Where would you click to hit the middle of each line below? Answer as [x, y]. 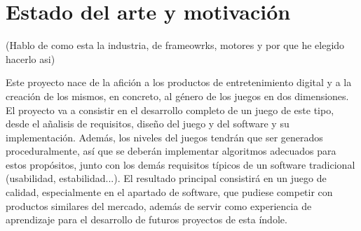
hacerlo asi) [30, 58]
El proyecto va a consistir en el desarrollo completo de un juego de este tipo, [170, 110]
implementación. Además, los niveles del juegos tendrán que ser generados [164, 137]
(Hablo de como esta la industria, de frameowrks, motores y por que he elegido [175, 45]
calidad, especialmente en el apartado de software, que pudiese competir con [169, 192]
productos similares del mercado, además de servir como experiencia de [159, 205]
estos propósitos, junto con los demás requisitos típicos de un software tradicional [180, 164]
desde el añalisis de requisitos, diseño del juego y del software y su [148, 124]
